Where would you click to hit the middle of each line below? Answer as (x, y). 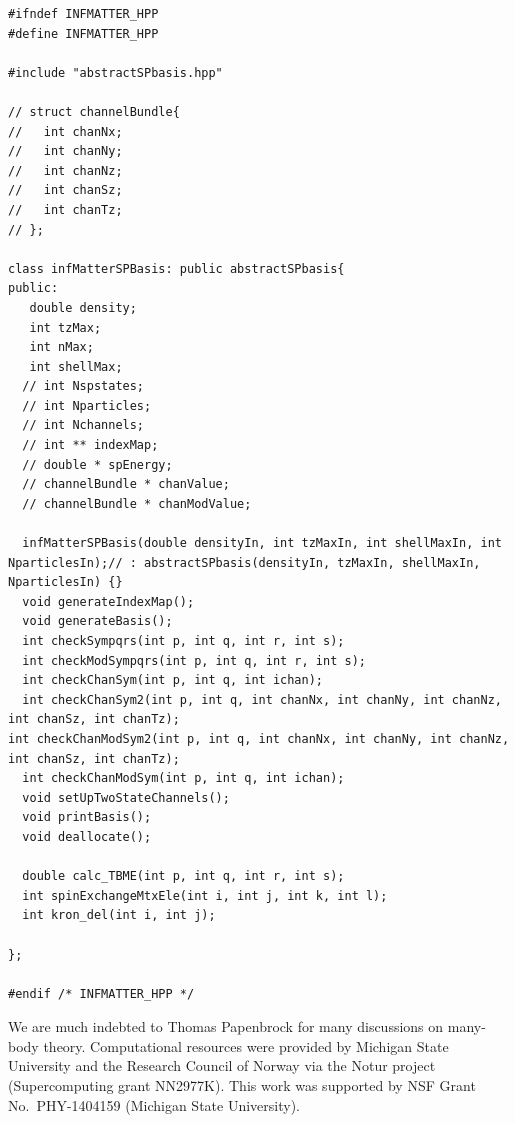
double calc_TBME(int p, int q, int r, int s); (183, 876)
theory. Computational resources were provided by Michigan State (246, 1045)
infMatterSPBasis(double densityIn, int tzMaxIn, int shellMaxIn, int (262, 543)
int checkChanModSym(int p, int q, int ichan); (183, 778)
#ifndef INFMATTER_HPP (83, 14)
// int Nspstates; (83, 386)
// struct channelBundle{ (94, 111)
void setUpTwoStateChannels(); (126, 797)
